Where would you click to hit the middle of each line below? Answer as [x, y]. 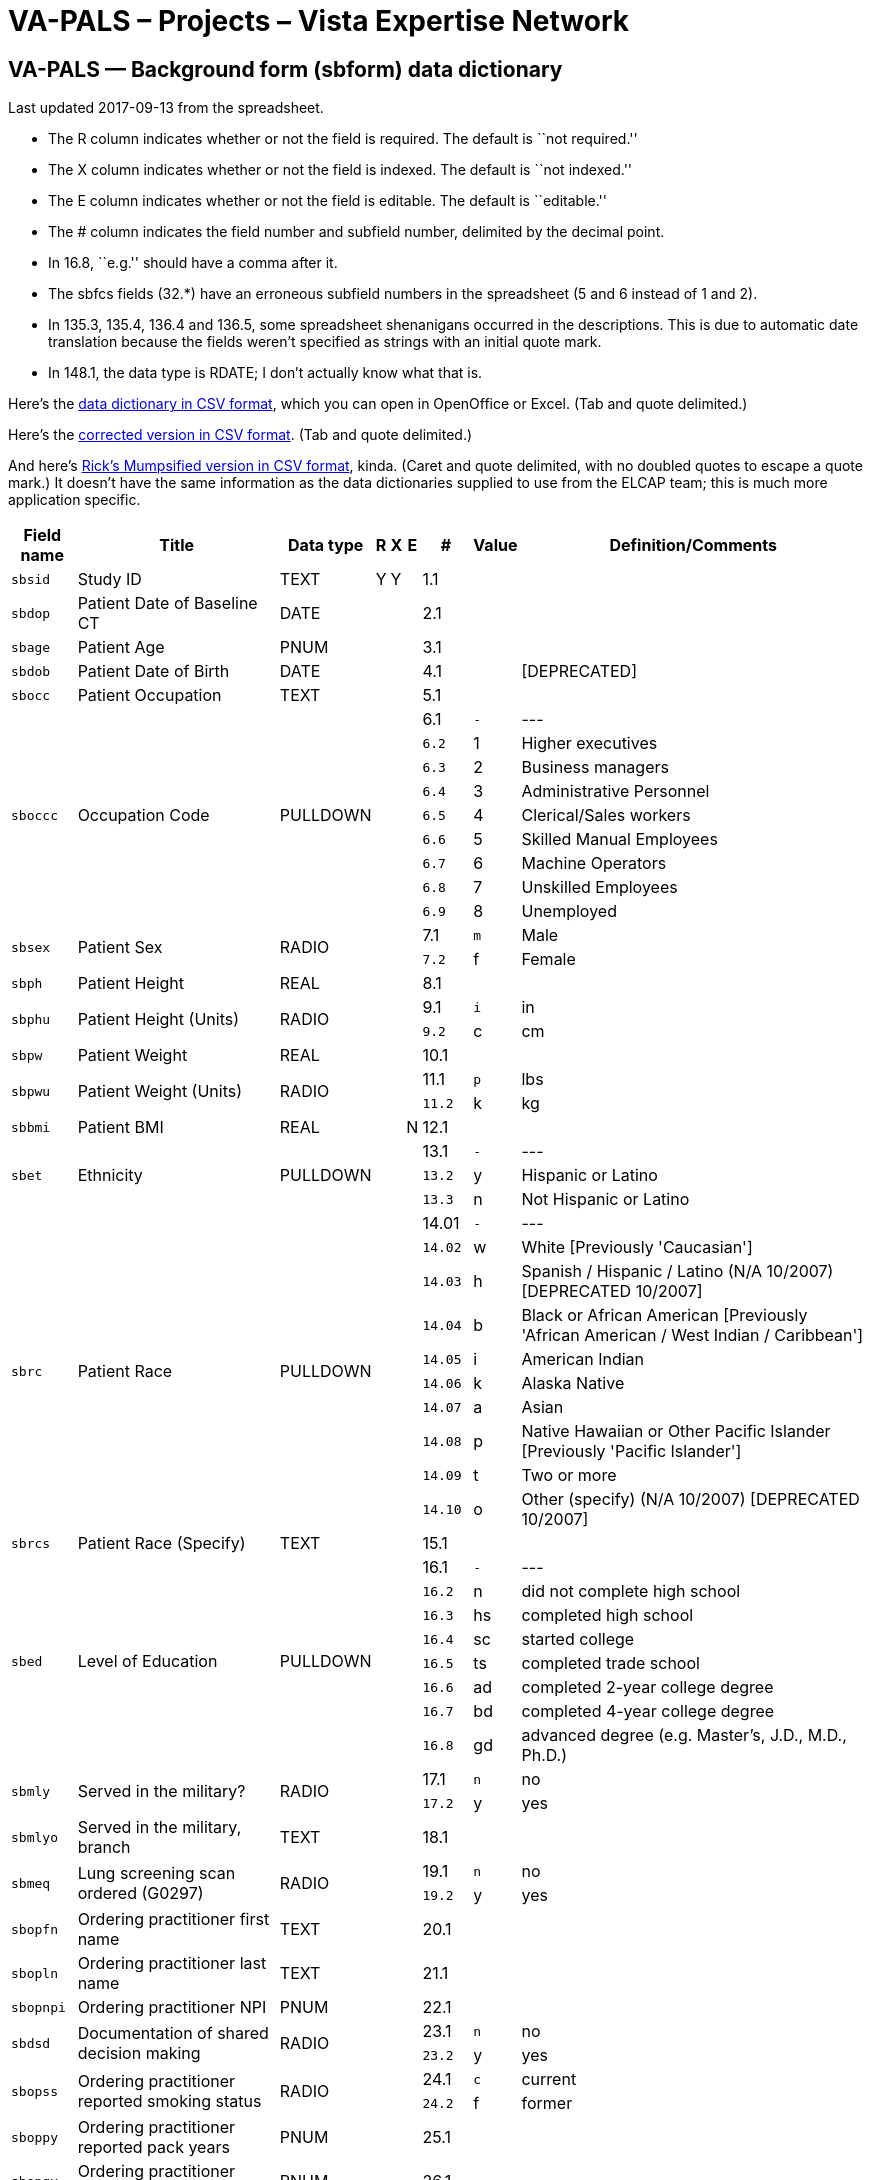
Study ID [109, 579]
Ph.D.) [544, 1755]
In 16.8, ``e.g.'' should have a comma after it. [193, 263]
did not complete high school [631, 1591]
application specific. [74, 500]
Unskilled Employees [599, 887]
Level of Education [147, 1661]
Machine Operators [594, 863]
